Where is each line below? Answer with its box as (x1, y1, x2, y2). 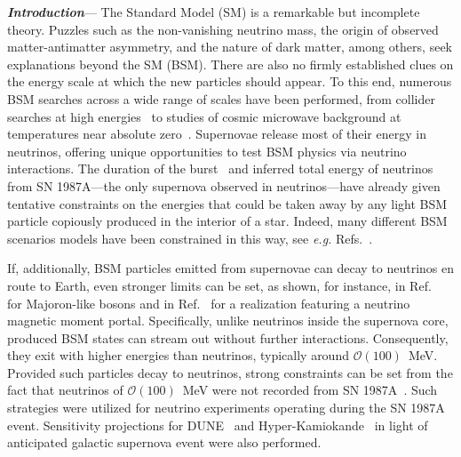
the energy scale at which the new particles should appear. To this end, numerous (7, 72, 452, 91)
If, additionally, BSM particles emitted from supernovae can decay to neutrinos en (7, 259, 455, 277)
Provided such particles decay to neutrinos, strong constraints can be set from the (7, 363, 453, 381)
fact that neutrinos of (7, 381, 123, 399)
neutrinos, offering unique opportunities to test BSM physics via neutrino (7, 141, 407, 160)
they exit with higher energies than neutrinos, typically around (7, 346, 349, 365)
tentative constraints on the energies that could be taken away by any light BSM (7, 194, 448, 212)
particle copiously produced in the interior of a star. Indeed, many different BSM (7, 212, 448, 230)
